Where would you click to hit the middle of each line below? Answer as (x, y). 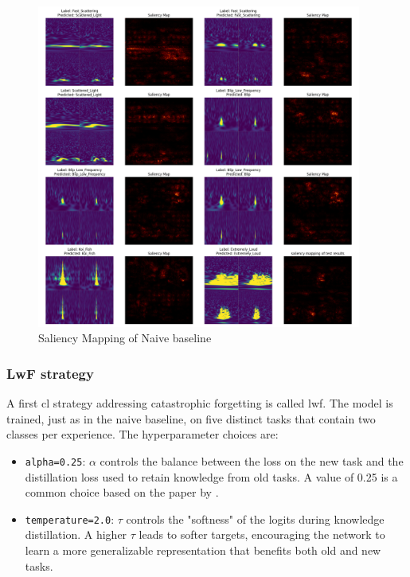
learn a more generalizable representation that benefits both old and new (203, 550)
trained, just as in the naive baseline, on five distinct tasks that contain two (191, 418)
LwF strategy (50, 373)
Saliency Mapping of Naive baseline (125, 338)
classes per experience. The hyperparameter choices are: (143, 434)
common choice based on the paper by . (122, 492)
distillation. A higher (76, 534)
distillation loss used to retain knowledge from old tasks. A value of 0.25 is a (211, 476)
